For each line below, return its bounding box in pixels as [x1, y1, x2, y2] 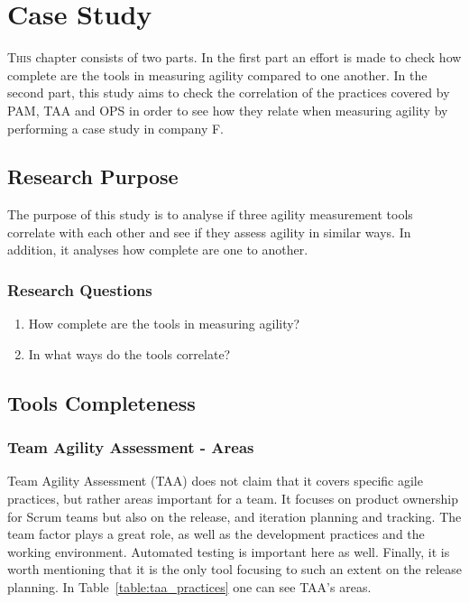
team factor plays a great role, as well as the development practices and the [7, 524, 425, 543]
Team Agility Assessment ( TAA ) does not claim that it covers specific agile [7, 471, 423, 490]
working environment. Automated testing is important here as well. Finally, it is [7, 542, 450, 561]
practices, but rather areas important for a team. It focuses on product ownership [7, 489, 459, 508]
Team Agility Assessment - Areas [7, 436, 254, 459]
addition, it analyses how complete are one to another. [7, 240, 308, 259]
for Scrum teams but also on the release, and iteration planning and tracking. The [7, 506, 462, 525]
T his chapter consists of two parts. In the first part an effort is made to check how [7, 48, 462, 67]
